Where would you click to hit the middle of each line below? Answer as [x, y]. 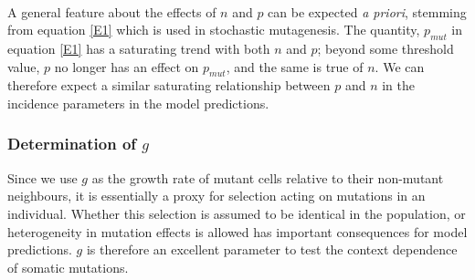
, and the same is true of [295, 66]
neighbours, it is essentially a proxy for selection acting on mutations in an [216, 196]
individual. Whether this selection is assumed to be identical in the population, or [237, 213]
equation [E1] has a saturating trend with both [139, 48]
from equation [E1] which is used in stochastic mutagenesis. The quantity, [214, 30]
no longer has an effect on [127, 66]
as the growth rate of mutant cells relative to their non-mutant [268, 177]
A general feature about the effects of [112, 11]
